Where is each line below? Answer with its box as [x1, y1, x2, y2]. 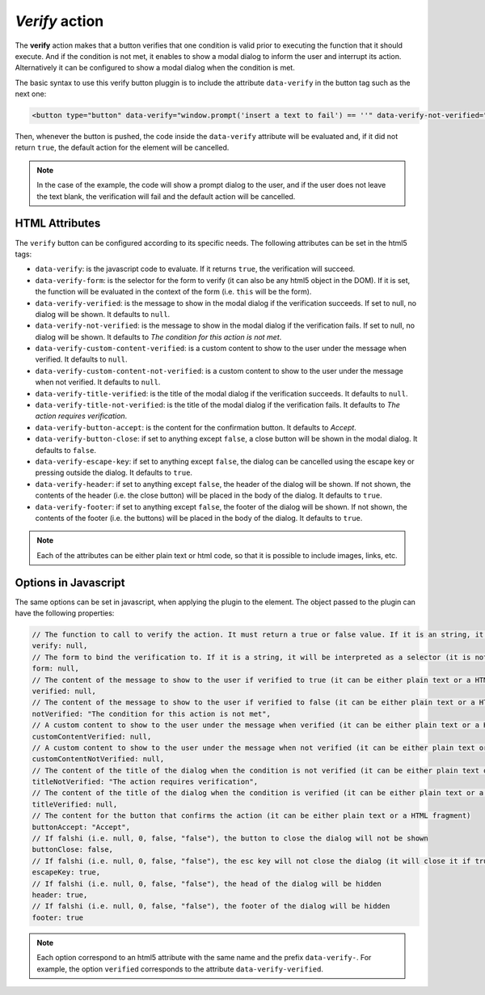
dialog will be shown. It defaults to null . [35, 309, 171, 319]
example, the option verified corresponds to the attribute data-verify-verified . [36, 963, 323, 974]
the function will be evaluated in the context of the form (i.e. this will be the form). [35, 287, 312, 297]
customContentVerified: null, [32, 732, 152, 741]
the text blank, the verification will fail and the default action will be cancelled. [36, 191, 296, 201]
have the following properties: [15, 608, 115, 618]
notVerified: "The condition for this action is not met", [32, 709, 271, 718]
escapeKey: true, [32, 868, 101, 877]
